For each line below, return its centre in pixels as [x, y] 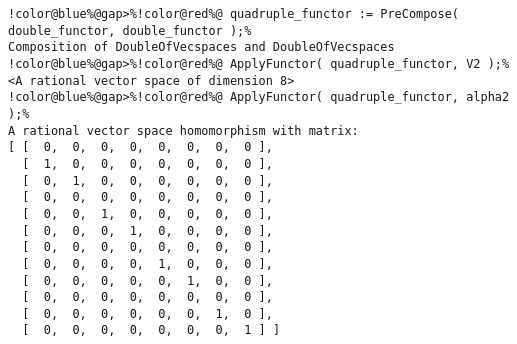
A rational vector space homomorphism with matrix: [183, 130]
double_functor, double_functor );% [130, 30]
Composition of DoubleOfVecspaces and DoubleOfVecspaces [201, 47]
